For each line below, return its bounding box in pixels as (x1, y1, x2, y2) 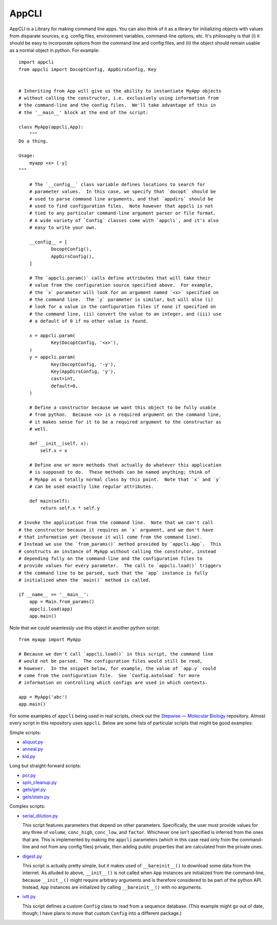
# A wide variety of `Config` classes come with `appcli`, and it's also (29, 217, 219, 223)
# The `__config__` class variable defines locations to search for (29, 182, 205, 187)
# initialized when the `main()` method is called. (18, 577, 151, 583)
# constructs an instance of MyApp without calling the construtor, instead (18, 548, 216, 554)
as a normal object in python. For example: (9, 47, 100, 53)
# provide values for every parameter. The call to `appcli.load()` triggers (18, 563, 222, 569)
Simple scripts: (9, 729, 41, 735)
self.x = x (40, 448, 68, 454)
